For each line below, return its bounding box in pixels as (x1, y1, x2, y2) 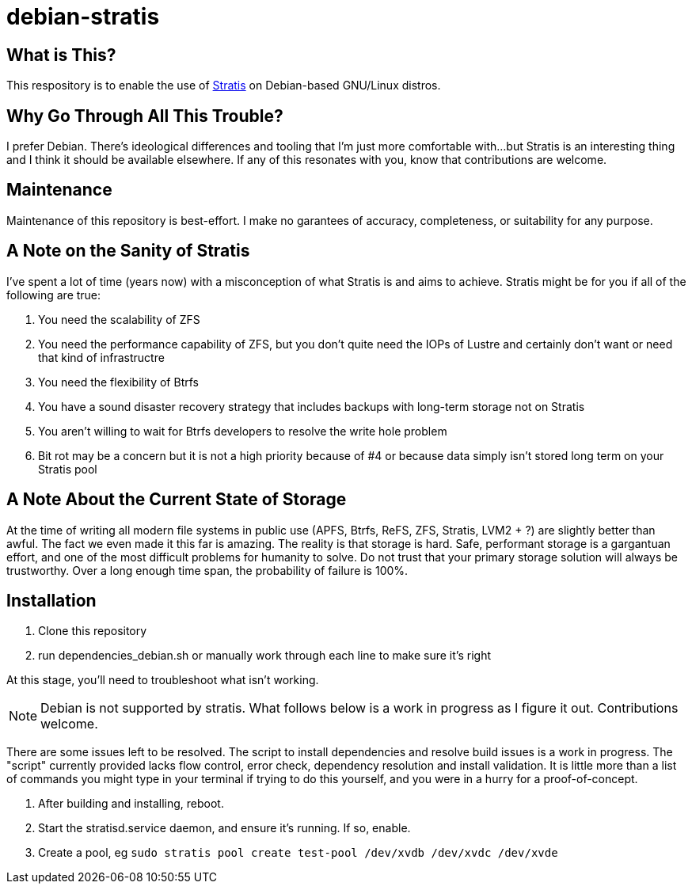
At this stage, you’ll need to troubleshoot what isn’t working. (6, 673, 319, 687)
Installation (6, 590, 97, 610)
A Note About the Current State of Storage (6, 489, 347, 510)
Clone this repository (38, 624, 147, 638)
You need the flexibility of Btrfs (38, 375, 199, 389)
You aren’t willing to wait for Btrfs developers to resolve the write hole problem (38, 424, 447, 438)
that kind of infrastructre (38, 350, 165, 364)
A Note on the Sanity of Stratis (6, 241, 250, 261)
